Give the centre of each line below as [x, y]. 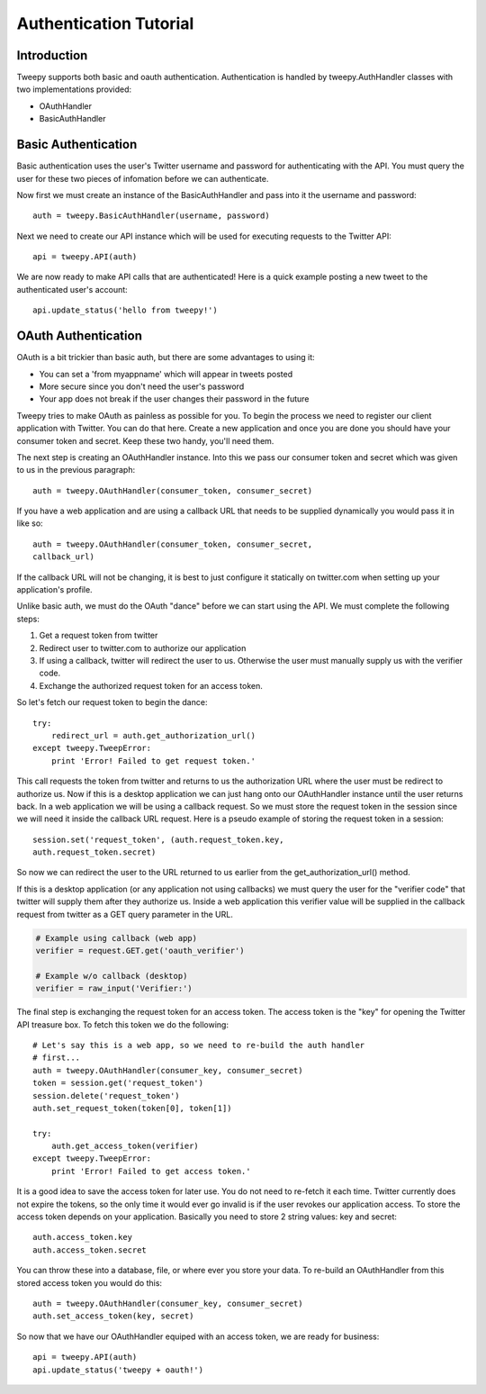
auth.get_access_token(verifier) [125, 1146]
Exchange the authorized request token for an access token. [151, 685]
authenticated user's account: [72, 289]
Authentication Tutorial [105, 23]
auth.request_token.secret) [94, 852]
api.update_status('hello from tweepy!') [125, 310]
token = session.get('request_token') [118, 1083]
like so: [30, 523]
